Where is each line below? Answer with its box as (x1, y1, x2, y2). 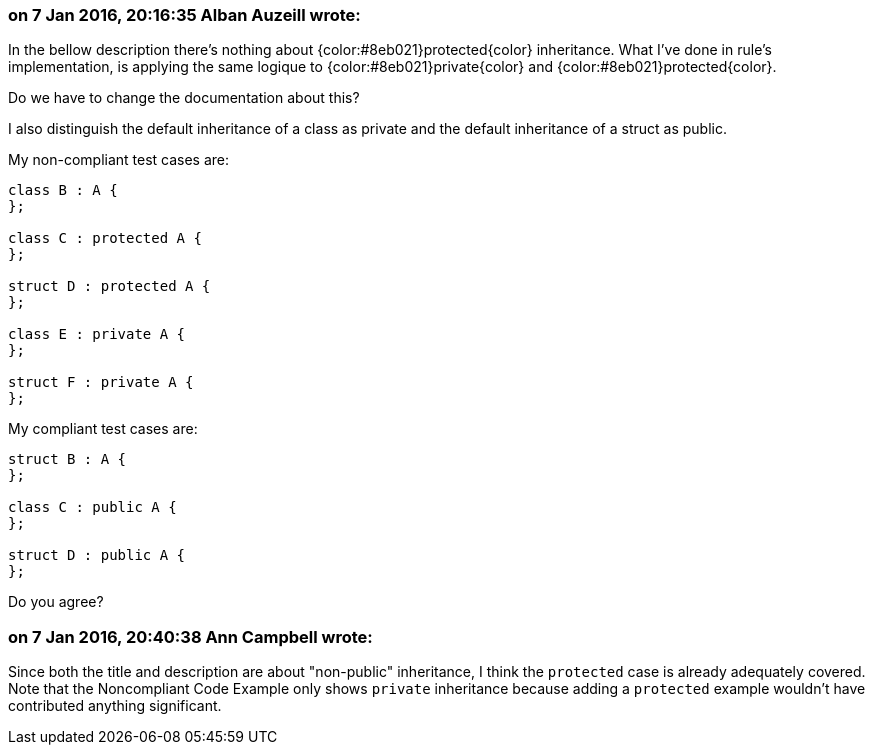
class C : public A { (8, 499, 177, 516)
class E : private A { (8, 326, 186, 343)
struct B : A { (8, 451, 127, 468)
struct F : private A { (8, 374, 194, 391)
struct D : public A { (8, 547, 186, 564)
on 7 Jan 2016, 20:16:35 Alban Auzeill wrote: (8, 5, 361, 25)
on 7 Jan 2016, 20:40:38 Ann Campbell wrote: (8, 626, 373, 647)
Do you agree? (8, 593, 104, 611)
